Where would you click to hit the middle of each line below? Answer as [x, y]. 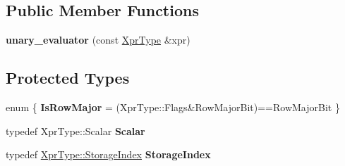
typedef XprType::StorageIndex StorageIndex [108, 154]
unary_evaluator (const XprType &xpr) [98, 40]
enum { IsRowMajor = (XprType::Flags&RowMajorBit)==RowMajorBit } [173, 107]
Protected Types [68, 78]
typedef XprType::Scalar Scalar [75, 130]
